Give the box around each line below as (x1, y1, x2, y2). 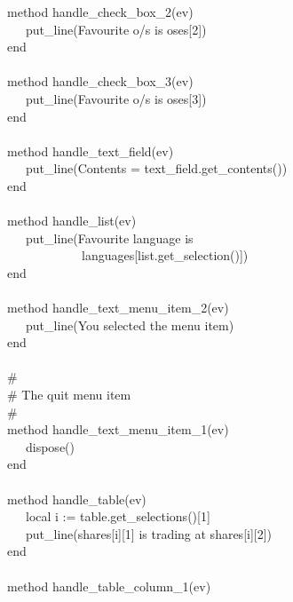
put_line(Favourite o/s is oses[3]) (25, 89, 207, 107)
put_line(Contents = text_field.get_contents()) (25, 159, 288, 178)
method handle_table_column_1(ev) (7, 576, 211, 595)
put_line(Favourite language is (25, 228, 194, 247)
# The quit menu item (7, 385, 131, 404)
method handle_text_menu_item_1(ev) (7, 420, 229, 439)
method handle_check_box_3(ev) (7, 72, 194, 91)
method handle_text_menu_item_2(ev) (7, 298, 229, 317)
